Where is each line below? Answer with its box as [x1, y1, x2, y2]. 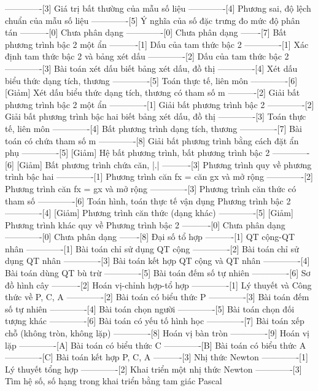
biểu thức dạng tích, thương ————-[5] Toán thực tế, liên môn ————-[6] [5, 74, 298, 87]
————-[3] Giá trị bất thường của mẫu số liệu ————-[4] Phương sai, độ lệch [5, 2, 311, 14]
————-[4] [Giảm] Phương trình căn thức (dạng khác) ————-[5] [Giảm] [5, 206, 293, 219]
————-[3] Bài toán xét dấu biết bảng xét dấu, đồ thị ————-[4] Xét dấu [5, 61, 298, 74]
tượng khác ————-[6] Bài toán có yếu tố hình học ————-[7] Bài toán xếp [5, 314, 304, 327]
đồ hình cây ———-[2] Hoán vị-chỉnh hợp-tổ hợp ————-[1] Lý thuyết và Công [5, 278, 312, 291]
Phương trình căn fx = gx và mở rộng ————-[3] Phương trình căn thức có [5, 182, 297, 195]
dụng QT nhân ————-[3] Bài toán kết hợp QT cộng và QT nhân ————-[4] [5, 254, 310, 267]
